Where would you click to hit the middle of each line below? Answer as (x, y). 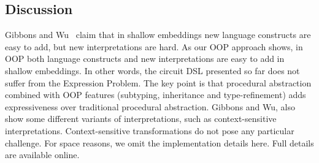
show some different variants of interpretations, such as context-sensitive (141, 119)
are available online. (42, 155)
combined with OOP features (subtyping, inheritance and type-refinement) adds (156, 95)
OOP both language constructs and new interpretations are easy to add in (145, 59)
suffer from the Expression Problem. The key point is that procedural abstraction (158, 82)
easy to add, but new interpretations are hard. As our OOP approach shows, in (154, 46)
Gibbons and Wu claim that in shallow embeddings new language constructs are (158, 35)
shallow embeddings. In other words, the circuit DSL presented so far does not (152, 70)
